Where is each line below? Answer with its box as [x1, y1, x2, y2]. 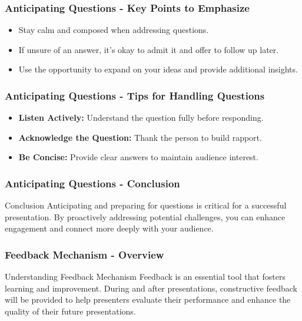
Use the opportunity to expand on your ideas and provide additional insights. [18, 63, 298, 75]
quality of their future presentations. [5, 305, 136, 317]
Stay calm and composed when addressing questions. [18, 24, 209, 36]
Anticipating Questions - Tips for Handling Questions [5, 88, 265, 102]
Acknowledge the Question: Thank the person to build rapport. [18, 131, 262, 143]
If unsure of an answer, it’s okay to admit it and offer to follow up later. [18, 43, 279, 55]
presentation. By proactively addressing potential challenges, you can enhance [5, 210, 286, 223]
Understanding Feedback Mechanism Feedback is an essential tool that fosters [5, 270, 286, 283]
